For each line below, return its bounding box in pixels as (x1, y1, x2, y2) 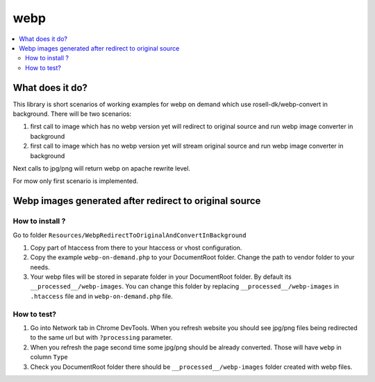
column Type (30, 353, 69, 361)
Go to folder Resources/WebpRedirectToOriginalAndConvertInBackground (12, 231, 247, 239)
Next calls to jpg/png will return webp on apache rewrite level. (12, 164, 191, 173)
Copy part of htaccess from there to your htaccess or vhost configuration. (30, 243, 242, 252)
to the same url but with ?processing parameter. (30, 333, 173, 342)
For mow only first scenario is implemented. (12, 177, 139, 185)
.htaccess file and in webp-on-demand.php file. (30, 292, 173, 300)
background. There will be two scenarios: (12, 110, 132, 118)
